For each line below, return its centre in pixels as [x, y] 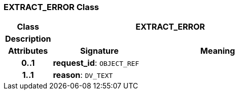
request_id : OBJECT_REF [96, 63]
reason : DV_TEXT [83, 75]
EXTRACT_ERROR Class [51, 7]
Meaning [218, 51]
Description [28, 39]
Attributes [28, 51]
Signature [99, 51]
